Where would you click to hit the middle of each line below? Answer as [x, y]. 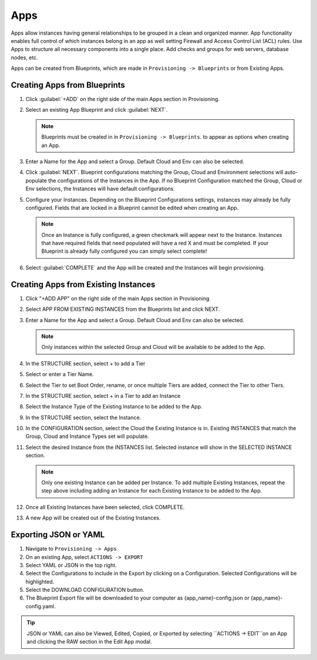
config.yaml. [41, 606]
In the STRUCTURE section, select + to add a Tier [85, 363]
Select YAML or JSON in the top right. [71, 565]
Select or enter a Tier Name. [60, 374]
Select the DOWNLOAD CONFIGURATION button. [85, 590]
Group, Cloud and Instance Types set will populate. [87, 436]
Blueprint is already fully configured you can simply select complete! [124, 251]
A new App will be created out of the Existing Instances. [93, 518]
